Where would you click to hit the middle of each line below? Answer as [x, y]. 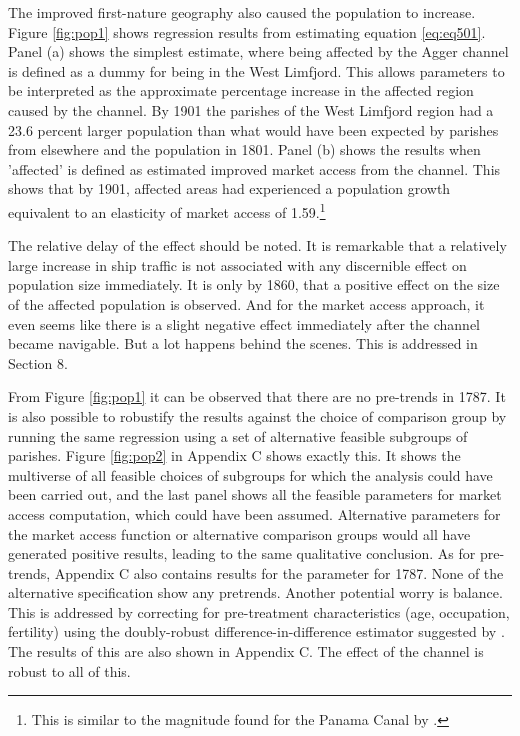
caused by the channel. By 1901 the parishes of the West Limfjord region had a [251, 109]
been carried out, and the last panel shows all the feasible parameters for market [255, 494]
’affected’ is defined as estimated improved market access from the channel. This [254, 168]
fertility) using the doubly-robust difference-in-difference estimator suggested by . [256, 631]
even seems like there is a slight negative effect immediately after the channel [244, 323]
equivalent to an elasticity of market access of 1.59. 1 [167, 210]
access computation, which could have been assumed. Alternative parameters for [254, 513]
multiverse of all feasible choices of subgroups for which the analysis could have [250, 474]
